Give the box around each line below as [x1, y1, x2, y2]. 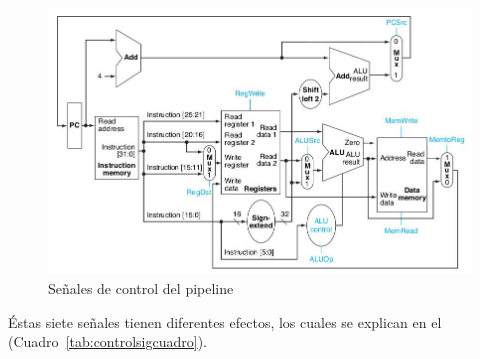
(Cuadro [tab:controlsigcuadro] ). [8, 331, 207, 352]
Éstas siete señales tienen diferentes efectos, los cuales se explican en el [8, 311, 442, 332]
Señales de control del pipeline [48, 278, 234, 299]
